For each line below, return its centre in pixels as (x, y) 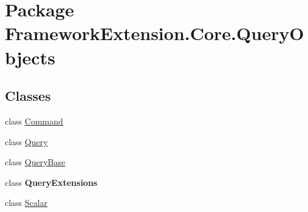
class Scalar (26, 203)
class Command (34, 121)
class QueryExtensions (51, 182)
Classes (28, 96)
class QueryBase (35, 162)
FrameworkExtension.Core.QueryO (155, 33)
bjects (30, 57)
